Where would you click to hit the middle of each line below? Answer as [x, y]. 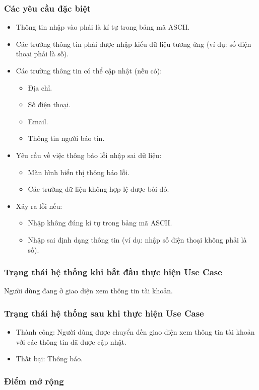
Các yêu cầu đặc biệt [48, 8]
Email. [38, 121]
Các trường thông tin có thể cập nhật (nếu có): [89, 70]
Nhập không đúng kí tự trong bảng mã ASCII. [100, 223]
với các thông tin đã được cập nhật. [71, 341]
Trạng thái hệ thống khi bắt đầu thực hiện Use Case [113, 272]
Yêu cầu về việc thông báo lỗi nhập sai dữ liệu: [89, 155]
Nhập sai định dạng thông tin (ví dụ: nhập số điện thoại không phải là [137, 239]
